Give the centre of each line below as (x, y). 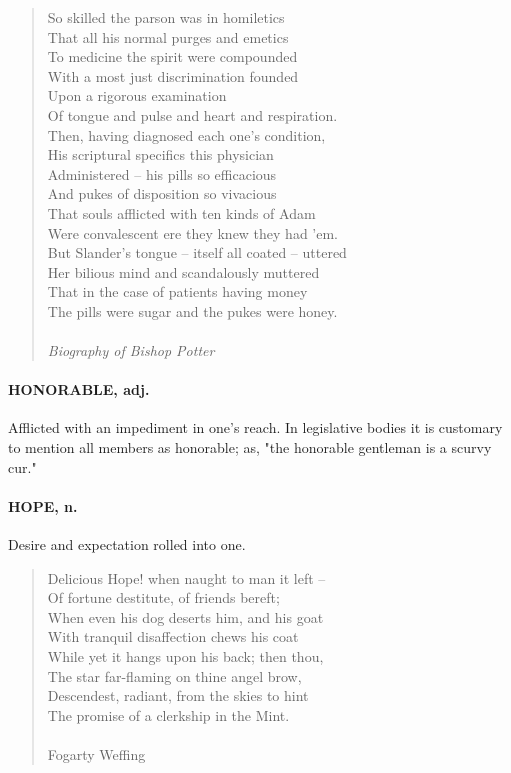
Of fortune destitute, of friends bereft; (163, 597)
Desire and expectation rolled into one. (127, 544)
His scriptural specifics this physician (160, 154)
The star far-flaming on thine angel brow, (174, 675)
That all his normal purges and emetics (168, 36)
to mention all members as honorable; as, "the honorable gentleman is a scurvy (250, 447)
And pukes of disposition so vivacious (162, 193)
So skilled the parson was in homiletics (166, 17)
